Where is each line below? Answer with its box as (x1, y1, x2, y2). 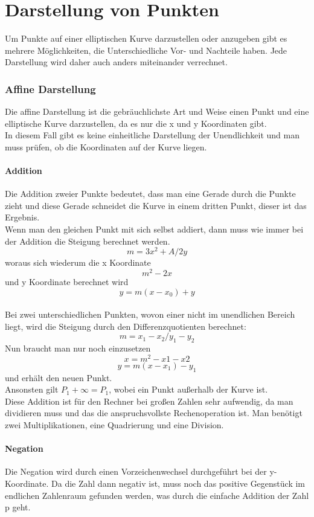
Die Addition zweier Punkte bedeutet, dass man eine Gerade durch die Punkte (5, 187, 296, 200)
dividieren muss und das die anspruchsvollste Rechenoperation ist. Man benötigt (5, 406, 303, 419)
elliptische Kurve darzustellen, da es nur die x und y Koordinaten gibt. (5, 117, 267, 129)
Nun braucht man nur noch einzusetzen (5, 342, 151, 355)
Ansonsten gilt (5, 383, 59, 396)
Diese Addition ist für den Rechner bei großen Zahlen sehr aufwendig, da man (5, 394, 293, 407)
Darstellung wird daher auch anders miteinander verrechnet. (5, 56, 228, 68)
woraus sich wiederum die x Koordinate (5, 256, 151, 269)
